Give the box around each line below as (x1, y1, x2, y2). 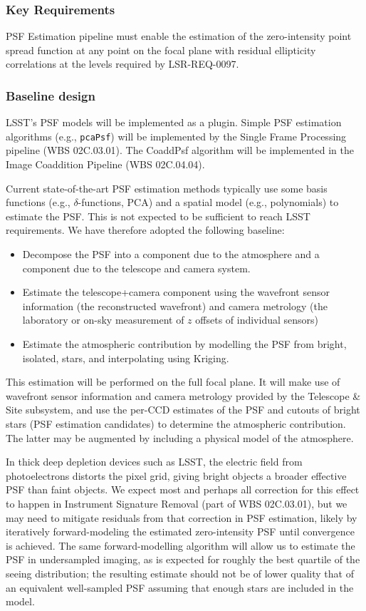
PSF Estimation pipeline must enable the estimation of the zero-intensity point (6, 29, 352, 43)
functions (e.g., (6, 195, 70, 210)
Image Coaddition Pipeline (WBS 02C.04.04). (6, 157, 205, 172)
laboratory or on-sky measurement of (22, 312, 184, 327)
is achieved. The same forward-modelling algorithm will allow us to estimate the (6, 538, 355, 553)
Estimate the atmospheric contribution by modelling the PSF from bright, (22, 337, 347, 351)
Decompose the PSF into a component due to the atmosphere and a (22, 247, 320, 262)
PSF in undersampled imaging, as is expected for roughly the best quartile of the (6, 552, 360, 567)
